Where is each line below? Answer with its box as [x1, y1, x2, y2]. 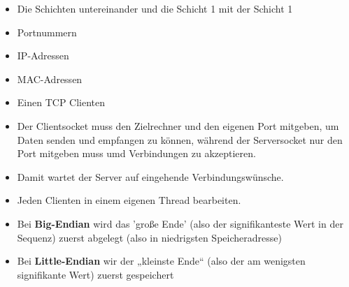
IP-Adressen [17, 48, 69, 63]
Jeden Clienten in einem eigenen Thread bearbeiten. [17, 193, 241, 207]
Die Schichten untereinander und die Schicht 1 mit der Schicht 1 [17, 1, 293, 15]
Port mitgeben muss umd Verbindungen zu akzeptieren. [17, 146, 256, 161]
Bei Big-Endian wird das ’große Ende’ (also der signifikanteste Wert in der [17, 216, 343, 230]
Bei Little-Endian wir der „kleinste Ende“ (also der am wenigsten [17, 253, 306, 268]
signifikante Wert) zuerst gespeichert [17, 267, 174, 281]
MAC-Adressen [17, 71, 83, 86]
